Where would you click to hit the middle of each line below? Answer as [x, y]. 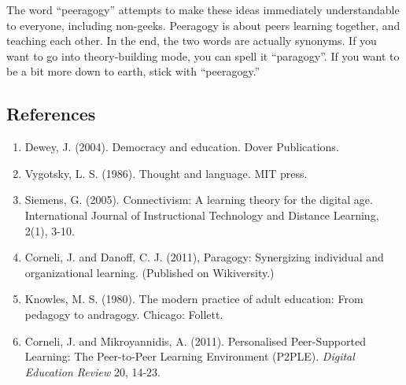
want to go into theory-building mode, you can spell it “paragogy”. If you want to [203, 56]
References [51, 114]
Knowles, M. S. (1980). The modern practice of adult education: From [194, 299]
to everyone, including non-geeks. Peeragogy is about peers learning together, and [203, 25]
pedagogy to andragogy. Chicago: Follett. [124, 314]
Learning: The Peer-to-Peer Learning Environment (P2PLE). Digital [190, 356]
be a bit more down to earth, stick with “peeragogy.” [133, 71]
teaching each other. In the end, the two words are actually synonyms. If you [192, 41]
